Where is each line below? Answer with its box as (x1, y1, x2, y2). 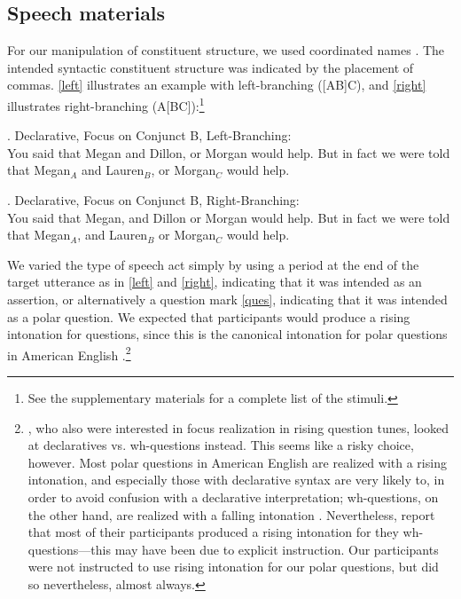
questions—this (27, 540, 111, 558)
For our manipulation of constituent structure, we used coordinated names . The (7, 41, 445, 59)
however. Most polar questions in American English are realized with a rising (27, 453, 447, 471)
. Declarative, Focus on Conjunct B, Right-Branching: (7, 191, 300, 209)
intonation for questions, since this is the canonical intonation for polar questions (7, 325, 448, 343)
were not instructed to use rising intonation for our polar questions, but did (27, 557, 439, 576)
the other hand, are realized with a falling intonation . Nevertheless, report (27, 505, 435, 524)
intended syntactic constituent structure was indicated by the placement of (7, 58, 414, 76)
